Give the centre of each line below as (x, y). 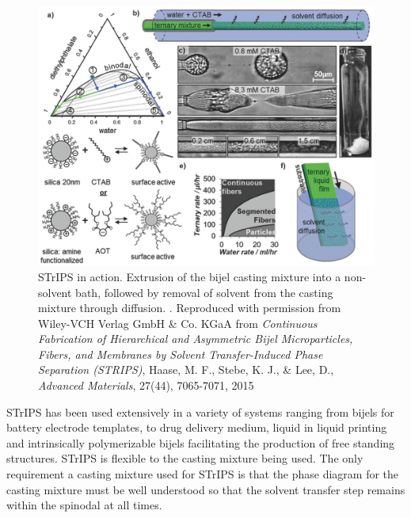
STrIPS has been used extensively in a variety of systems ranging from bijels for (200, 411)
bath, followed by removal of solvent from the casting (204, 292)
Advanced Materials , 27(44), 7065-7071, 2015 (146, 385)
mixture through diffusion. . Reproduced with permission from (190, 308)
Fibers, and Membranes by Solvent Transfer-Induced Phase (181, 354)
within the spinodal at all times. (84, 505)
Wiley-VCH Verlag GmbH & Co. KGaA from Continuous (178, 323)
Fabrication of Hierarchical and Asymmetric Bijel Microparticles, (196, 339)
